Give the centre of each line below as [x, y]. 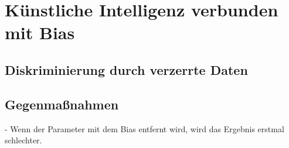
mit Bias [40, 32]
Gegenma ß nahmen [62, 104]
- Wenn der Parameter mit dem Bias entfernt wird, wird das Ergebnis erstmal [144, 128]
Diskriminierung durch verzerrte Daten [126, 69]
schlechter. [23, 140]
